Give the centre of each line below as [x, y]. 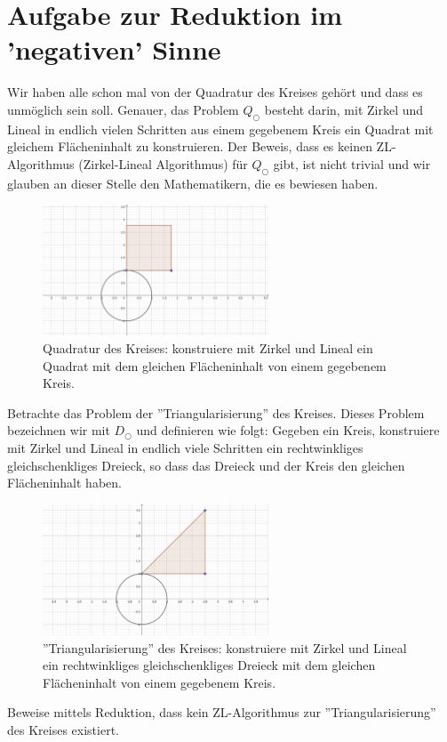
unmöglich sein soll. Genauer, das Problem [123, 109]
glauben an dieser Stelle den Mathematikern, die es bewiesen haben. [193, 183]
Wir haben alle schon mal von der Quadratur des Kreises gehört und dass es [215, 92]
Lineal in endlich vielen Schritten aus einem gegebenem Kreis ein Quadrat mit [220, 129]
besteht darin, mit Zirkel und [344, 109]
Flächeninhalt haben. [64, 483]
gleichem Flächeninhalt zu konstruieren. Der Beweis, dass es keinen [190, 146]
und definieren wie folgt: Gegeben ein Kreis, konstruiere [288, 430]
